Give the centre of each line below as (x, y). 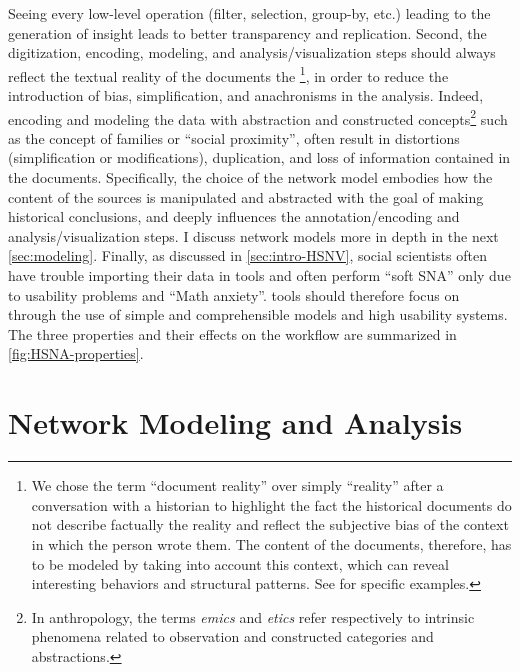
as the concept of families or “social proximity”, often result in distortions (234, 137)
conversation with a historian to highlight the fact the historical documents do (271, 504)
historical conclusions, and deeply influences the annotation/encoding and (234, 216)
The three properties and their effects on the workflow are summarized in (232, 333)
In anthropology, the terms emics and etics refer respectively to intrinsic (253, 616)
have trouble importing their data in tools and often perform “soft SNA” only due (259, 275)
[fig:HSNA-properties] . (76, 353)
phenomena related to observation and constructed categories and (232, 636)
